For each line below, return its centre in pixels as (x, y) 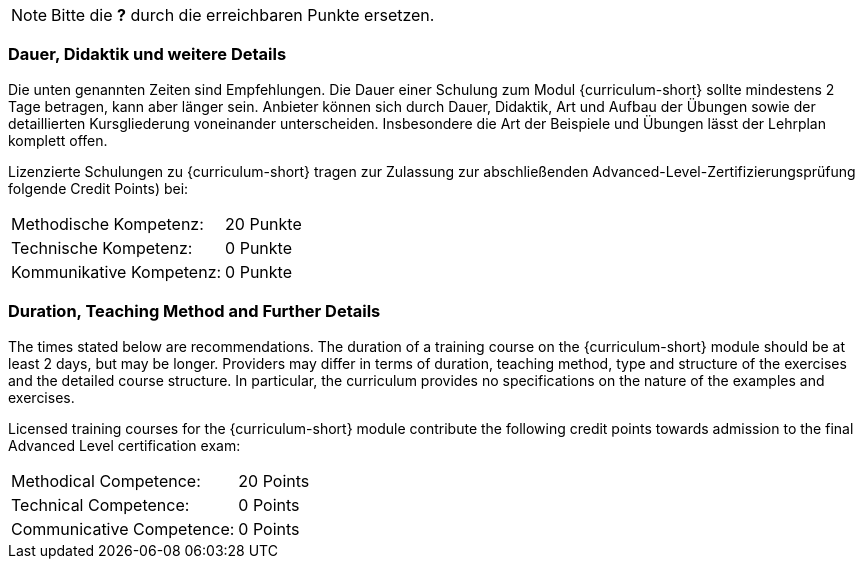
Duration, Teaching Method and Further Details (194, 311)
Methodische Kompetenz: (107, 223)
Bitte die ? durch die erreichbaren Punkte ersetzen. (243, 15)
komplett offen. (58, 140)
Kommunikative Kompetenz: (116, 271)
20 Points (274, 480)
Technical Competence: (100, 504)
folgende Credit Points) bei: (98, 188)
